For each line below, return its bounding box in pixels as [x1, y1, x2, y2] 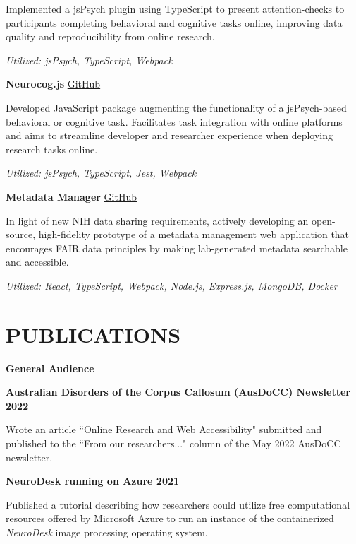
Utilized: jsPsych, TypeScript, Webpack [6, 52, 173, 67]
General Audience [6, 360, 94, 375]
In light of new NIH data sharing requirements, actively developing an [6, 213, 309, 227]
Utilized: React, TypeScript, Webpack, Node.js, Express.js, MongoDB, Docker [6, 278, 338, 292]
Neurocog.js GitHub [6, 76, 101, 91]
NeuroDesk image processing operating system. [6, 524, 208, 539]
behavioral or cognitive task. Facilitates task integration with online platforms [6, 114, 343, 129]
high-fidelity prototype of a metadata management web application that [38, 227, 350, 242]
